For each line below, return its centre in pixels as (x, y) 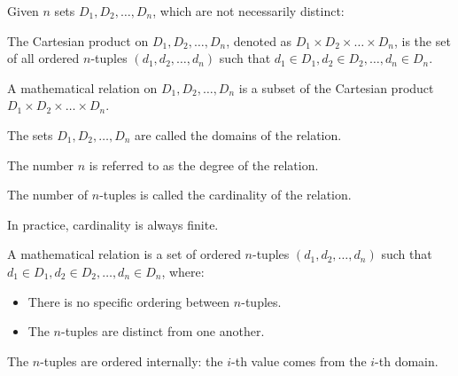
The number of (48, 195)
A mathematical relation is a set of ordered (124, 254)
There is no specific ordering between (129, 301)
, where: (183, 271)
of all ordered (43, 58)
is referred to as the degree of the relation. (204, 164)
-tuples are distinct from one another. (163, 331)
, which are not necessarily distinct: (248, 11)
